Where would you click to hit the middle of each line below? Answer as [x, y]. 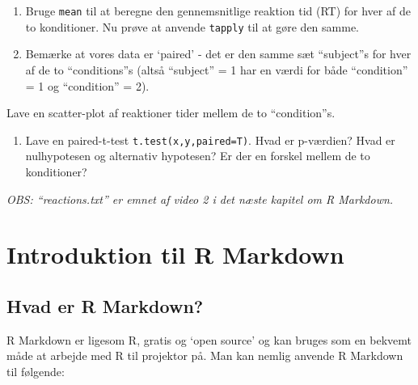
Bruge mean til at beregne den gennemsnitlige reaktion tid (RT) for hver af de [218, 11]
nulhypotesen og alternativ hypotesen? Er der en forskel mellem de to [198, 156]
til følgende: [36, 371]
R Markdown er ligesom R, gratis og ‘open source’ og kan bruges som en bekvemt [209, 339]
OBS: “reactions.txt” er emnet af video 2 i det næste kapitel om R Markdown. [200, 199]
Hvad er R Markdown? [105, 305]
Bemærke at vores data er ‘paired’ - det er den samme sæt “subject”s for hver [218, 54]
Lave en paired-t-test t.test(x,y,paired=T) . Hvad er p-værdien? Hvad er [210, 140]
